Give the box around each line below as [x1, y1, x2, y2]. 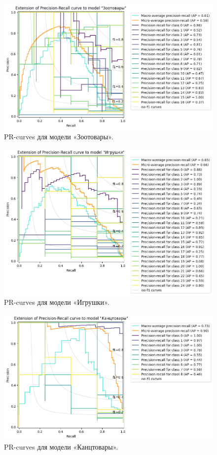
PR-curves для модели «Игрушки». [4, 297, 109, 307]
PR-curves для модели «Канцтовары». [4, 442, 118, 452]
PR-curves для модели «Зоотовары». [4, 131, 113, 141]
